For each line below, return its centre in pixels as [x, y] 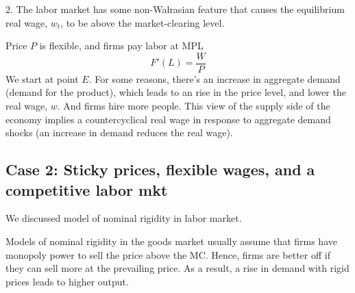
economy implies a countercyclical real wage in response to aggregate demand [168, 119]
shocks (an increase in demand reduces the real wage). [119, 132]
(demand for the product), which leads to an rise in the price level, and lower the [176, 92]
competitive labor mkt [87, 189]
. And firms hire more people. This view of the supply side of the [194, 106]
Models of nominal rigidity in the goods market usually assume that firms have [171, 241]
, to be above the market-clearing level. [143, 22]
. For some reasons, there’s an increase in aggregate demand [215, 78]
